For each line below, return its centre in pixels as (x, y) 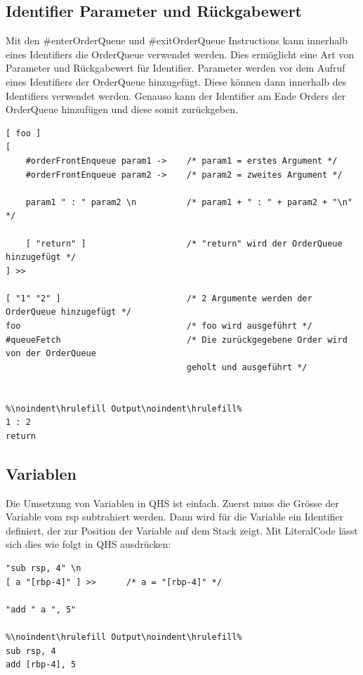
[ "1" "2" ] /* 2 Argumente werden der (159, 298)
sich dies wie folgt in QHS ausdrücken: (88, 544)
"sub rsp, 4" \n (44, 568)
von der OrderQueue (51, 354)
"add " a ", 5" (41, 609)
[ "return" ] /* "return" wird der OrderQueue (184, 243)
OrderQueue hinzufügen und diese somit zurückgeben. (122, 109)
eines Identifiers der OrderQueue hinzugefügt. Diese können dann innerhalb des (176, 81)
